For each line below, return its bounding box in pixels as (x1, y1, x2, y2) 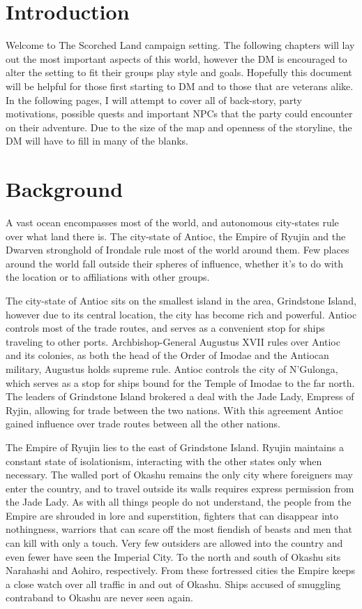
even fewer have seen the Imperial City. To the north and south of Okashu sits (6, 549, 341, 564)
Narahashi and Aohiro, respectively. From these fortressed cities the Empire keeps (6, 563, 355, 578)
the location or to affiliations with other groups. (6, 270, 210, 284)
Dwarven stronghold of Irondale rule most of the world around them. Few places (6, 242, 349, 257)
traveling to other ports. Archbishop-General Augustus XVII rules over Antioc (6, 334, 340, 348)
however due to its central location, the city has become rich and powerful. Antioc (6, 307, 357, 321)
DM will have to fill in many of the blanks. (6, 133, 189, 148)
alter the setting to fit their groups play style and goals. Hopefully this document (6, 65, 352, 80)
